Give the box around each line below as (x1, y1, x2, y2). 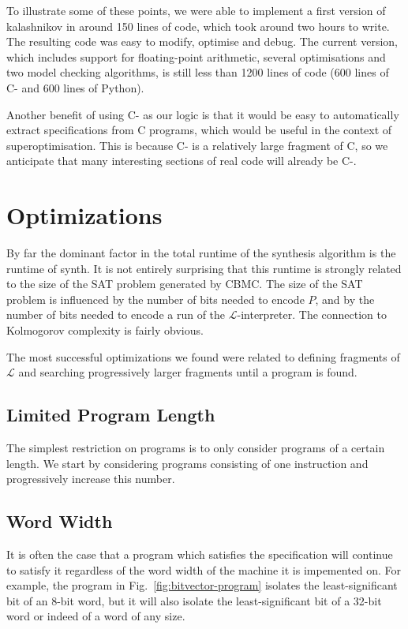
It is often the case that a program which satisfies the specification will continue (6, 546, 393, 562)
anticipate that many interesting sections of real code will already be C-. (6, 152, 357, 169)
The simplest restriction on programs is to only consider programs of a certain (6, 440, 385, 456)
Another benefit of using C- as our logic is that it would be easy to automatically (6, 106, 399, 122)
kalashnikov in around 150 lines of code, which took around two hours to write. (6, 17, 390, 34)
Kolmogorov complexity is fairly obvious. (6, 322, 204, 339)
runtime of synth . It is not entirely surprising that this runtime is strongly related (6, 260, 402, 276)
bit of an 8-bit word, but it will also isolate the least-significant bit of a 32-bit (6, 592, 382, 608)
